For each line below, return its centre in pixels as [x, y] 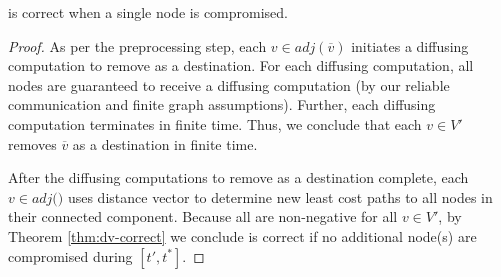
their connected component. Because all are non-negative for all [203, 216]
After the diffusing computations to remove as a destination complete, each [238, 177]
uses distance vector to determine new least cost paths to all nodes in [280, 196]
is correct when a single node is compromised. [148, 12]
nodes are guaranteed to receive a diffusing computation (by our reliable [229, 84]
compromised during [70, 255]
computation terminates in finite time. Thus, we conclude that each [215, 123]
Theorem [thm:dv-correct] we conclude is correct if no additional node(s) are [242, 235]
